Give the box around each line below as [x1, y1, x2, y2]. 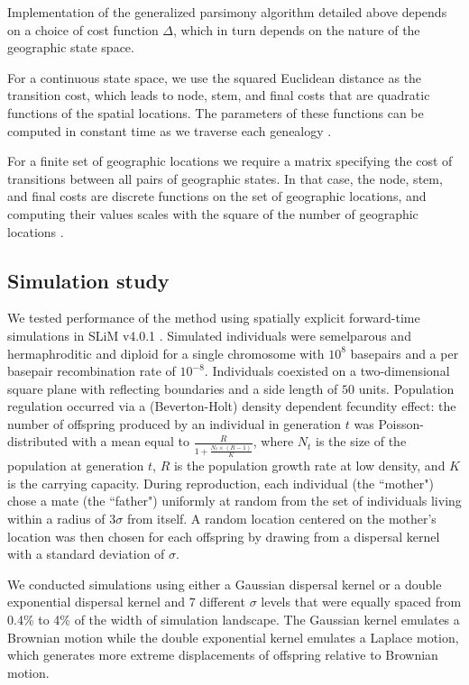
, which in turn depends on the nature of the [173, 20, 420, 39]
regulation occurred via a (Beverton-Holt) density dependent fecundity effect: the [7, 397, 456, 416]
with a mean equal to [71, 432, 189, 451]
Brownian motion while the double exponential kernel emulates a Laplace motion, [7, 627, 459, 646]
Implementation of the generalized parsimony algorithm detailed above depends [7, 3, 447, 21]
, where [253, 432, 294, 451]
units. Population [358, 379, 455, 397]
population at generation [7, 456, 144, 475]
